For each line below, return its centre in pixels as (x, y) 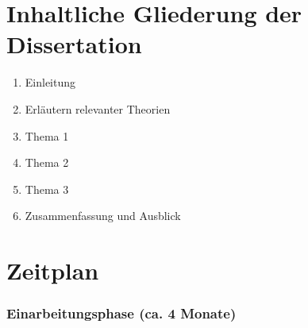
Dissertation (74, 44)
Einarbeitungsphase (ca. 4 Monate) (121, 313)
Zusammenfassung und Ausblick (103, 216)
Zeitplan (53, 270)
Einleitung (50, 82)
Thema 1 (47, 135)
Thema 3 (47, 189)
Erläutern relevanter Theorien (98, 108)
